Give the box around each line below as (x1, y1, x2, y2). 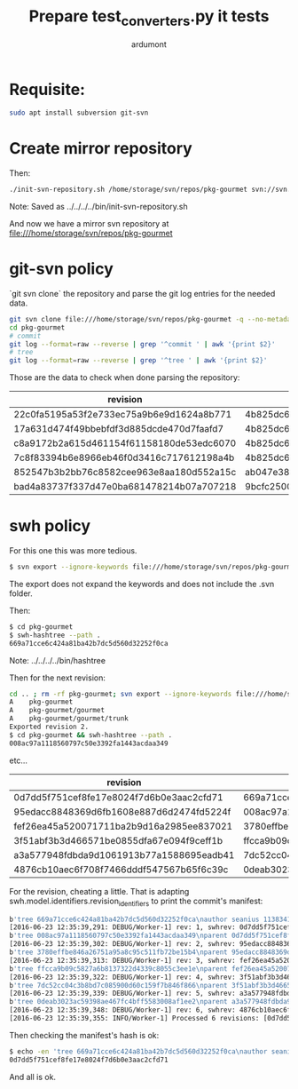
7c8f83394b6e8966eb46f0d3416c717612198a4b (13, 451, 235, 464)
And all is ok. (9, 1071, 56, 1082)
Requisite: (9, 79, 86, 99)
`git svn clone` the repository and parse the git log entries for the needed (9, 288, 276, 298)
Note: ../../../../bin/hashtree (9, 655, 106, 665)
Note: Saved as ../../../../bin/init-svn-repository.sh (9, 201, 188, 211)
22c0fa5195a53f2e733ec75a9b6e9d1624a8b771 (13, 409, 232, 421)
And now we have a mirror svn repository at (9, 218, 169, 228)
